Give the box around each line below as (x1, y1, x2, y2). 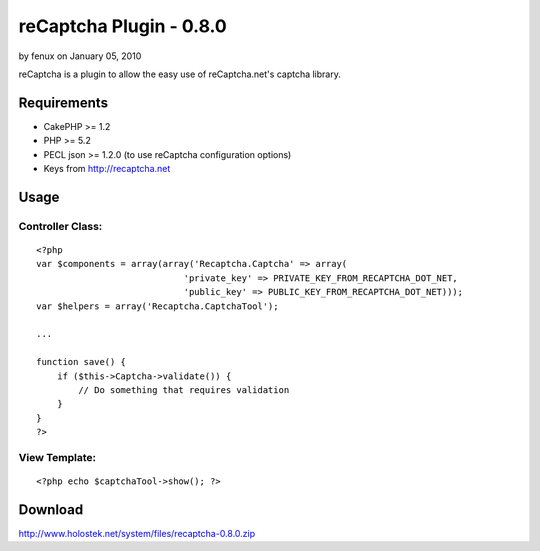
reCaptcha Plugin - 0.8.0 (18, 15, 227, 37)
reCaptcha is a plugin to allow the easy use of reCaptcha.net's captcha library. (18, 68, 342, 80)
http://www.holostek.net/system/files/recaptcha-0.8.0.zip (18, 527, 256, 539)
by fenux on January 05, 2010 (18, 50, 142, 62)
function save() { (36, 356, 127, 368)
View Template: (18, 450, 97, 464)
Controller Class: (18, 219, 103, 233)
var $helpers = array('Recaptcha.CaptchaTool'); (36, 300, 279, 312)
